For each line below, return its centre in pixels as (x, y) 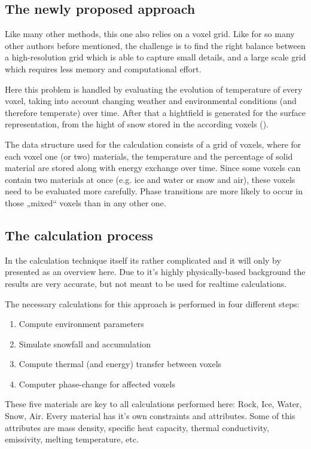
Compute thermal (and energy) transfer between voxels (120, 364)
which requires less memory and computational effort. (103, 68)
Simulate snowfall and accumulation (85, 343)
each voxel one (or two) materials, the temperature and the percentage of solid (149, 156)
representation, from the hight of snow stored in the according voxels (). (137, 124)
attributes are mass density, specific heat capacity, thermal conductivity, (137, 427)
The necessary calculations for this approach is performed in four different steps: (152, 303)
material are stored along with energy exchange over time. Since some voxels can (153, 168)
